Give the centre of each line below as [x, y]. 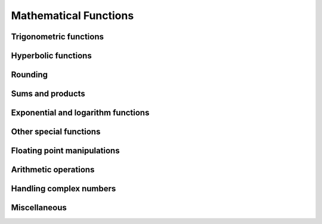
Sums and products [48, 94]
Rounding [29, 75]
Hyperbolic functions [51, 56]
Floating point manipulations [65, 151]
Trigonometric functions [58, 37]
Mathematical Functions [72, 15]
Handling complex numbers [64, 189]
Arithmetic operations [53, 170]
